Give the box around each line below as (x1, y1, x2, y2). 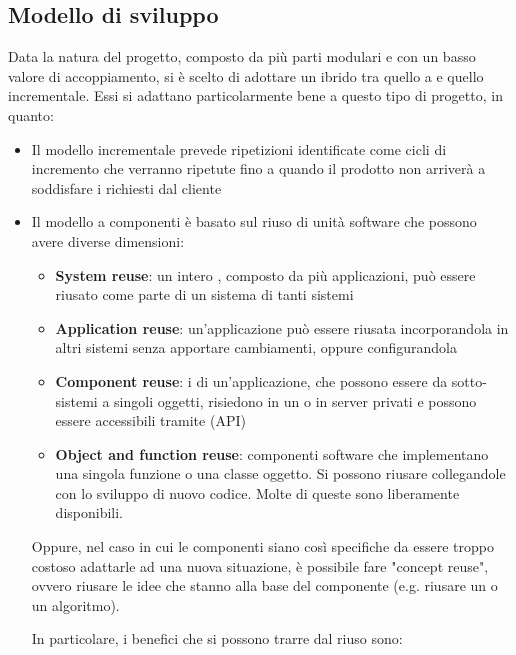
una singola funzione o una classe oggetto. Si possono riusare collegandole (55, 463, 506, 484)
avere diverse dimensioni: (31, 230, 185, 251)
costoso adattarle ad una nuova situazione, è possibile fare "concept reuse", (31, 555, 489, 576)
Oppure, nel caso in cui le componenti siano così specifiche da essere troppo (31, 536, 494, 557)
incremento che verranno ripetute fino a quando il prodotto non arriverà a (31, 158, 486, 179)
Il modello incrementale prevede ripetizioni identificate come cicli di (31, 138, 447, 159)
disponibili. (55, 502, 123, 523)
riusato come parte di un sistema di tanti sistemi (55, 284, 354, 305)
